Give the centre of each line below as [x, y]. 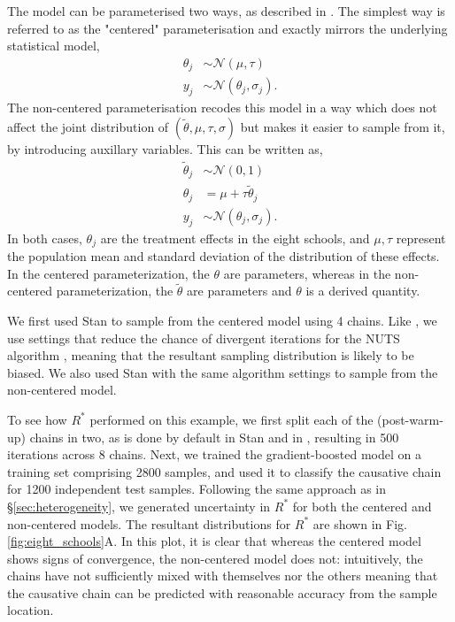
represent [421, 238]
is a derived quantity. [363, 291]
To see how [37, 419]
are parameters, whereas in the [307, 273]
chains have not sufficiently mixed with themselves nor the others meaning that [223, 576]
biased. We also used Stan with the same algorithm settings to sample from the [223, 372]
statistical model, [54, 46]
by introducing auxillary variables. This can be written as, [165, 148]
